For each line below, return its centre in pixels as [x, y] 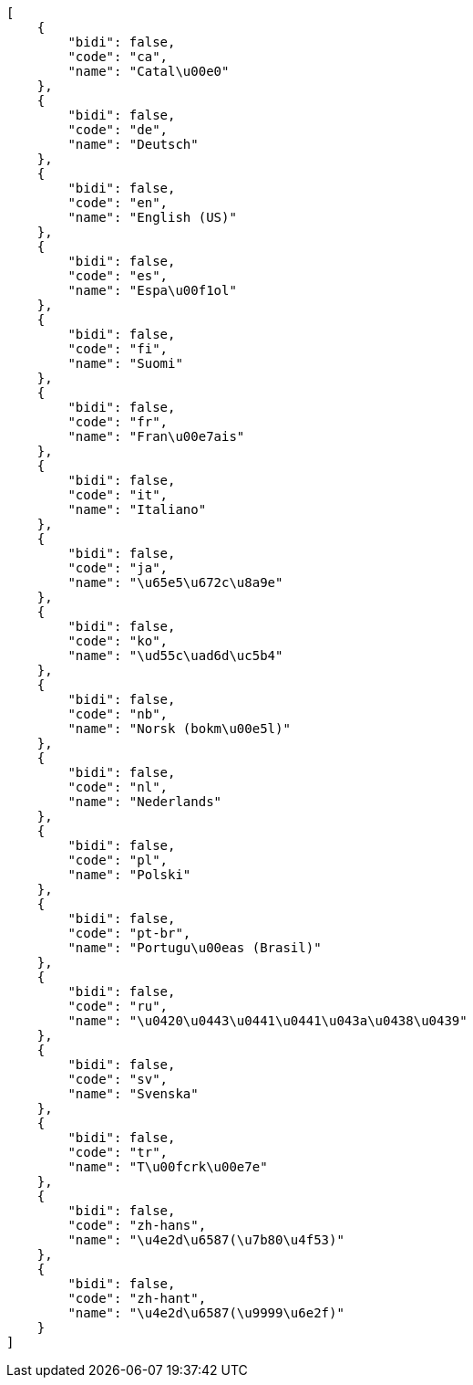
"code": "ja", [118, 568]
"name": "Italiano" [137, 509]
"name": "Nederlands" [145, 802]
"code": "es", [118, 276]
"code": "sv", [118, 1079]
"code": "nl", [118, 787]
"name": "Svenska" [133, 1094]
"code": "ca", [118, 57]
